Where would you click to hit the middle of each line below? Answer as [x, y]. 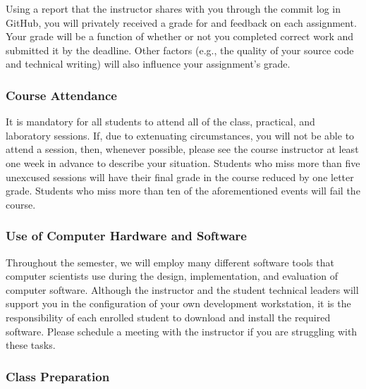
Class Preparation [58, 376]
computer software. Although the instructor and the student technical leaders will [182, 289]
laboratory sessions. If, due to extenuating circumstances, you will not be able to [180, 135]
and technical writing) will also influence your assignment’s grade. [148, 64]
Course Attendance [61, 95]
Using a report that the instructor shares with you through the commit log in [173, 8]
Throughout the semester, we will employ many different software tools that [170, 262]
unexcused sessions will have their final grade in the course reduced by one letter [180, 177]
